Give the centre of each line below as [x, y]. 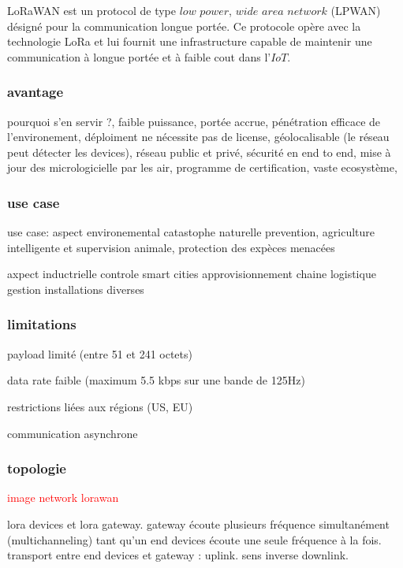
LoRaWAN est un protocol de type [92, 10]
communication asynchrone [73, 433]
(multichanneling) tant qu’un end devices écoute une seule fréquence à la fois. [194, 539]
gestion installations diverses [76, 289]
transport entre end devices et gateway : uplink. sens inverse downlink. [178, 555]
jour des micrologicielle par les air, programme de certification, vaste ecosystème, [202, 167]
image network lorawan [63, 497]
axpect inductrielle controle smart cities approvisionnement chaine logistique [192, 274]
